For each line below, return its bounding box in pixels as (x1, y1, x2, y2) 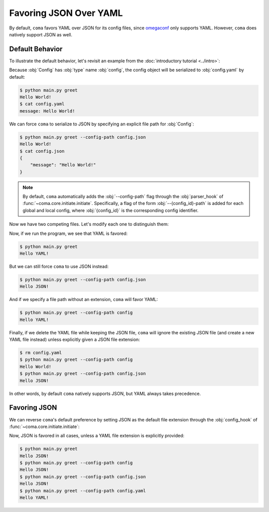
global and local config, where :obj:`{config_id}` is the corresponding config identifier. (22, 207, 199, 213)
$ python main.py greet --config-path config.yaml (19, 488, 146, 494)
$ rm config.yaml (19, 350, 62, 356)
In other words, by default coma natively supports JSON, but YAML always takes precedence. (9, 391, 201, 397)
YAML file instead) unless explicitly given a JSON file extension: (9, 336, 140, 343)
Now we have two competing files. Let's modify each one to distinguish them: (9, 221, 169, 227)
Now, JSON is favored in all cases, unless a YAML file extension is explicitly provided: (9, 433, 184, 439)
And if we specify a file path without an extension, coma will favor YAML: (9, 297, 158, 303)
